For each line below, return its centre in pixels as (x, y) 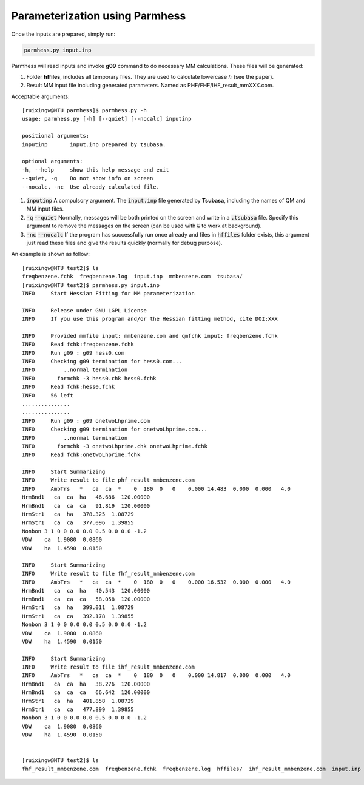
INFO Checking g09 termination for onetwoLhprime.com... (115, 430)
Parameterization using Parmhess (99, 16)
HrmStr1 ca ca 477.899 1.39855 (78, 709)
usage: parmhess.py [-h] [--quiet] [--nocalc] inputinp (107, 119)
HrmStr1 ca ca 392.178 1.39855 (78, 616)
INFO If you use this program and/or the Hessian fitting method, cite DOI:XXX (150, 319)
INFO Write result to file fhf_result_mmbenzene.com (109, 574)
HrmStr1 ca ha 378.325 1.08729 (78, 514)
